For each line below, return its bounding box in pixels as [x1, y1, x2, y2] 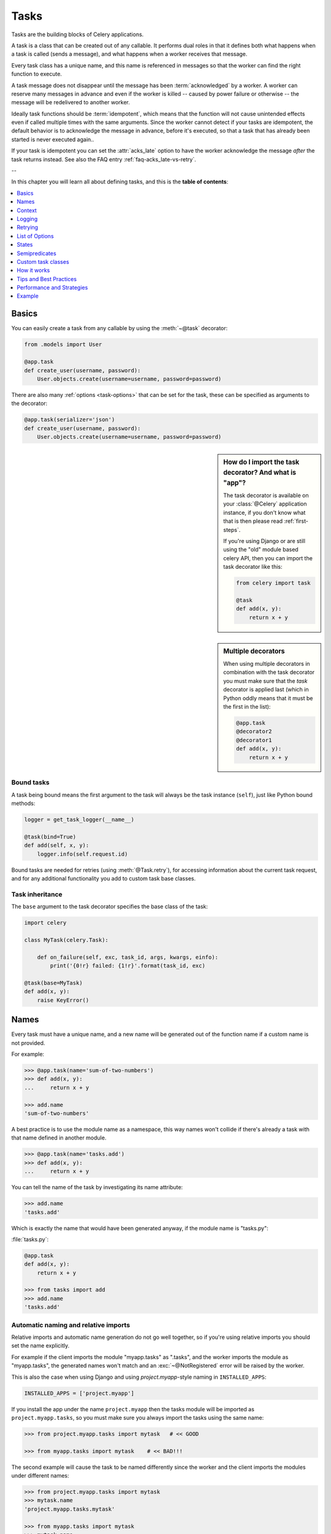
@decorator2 [236, 728, 272, 735]
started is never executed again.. [11, 136, 94, 143]
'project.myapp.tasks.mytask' [24, 1505, 115, 1513]
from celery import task [236, 580, 311, 587]
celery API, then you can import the [223, 554, 313, 561]
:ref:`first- [284, 517, 309, 525]
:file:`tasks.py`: [11, 1235, 49, 1243]
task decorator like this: [223, 563, 283, 571]
